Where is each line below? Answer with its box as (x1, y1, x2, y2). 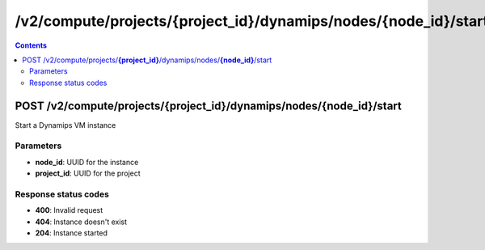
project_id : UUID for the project (35, 168, 141, 178)
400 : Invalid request (35, 206, 103, 215)
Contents (15, 40, 48, 50)
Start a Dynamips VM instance (15, 120, 116, 129)
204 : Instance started (35, 228, 108, 238)
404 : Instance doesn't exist (35, 217, 128, 227)
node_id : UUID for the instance (35, 157, 139, 167)
